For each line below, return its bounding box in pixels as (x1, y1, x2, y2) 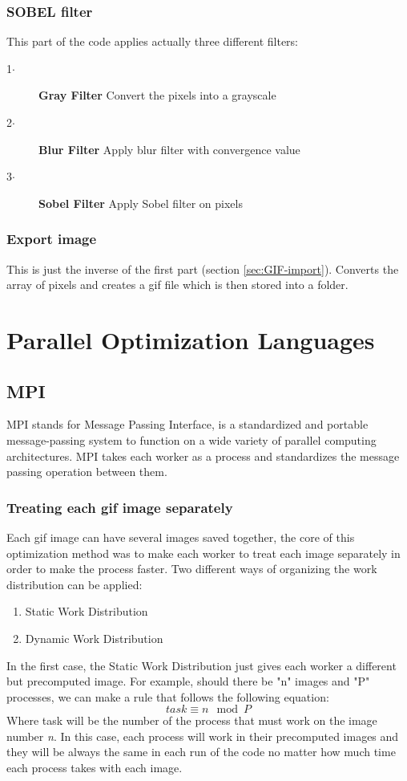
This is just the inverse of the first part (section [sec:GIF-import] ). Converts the (6, 260, 399, 277)
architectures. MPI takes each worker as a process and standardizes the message (6, 447, 400, 464)
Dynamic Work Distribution (25, 629, 163, 646)
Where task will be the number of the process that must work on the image (6, 712, 377, 729)
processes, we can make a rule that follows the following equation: (6, 688, 329, 705)
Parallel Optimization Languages (6, 323, 375, 356)
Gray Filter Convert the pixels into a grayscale (38, 87, 276, 104)
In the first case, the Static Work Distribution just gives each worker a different (6, 657, 397, 673)
